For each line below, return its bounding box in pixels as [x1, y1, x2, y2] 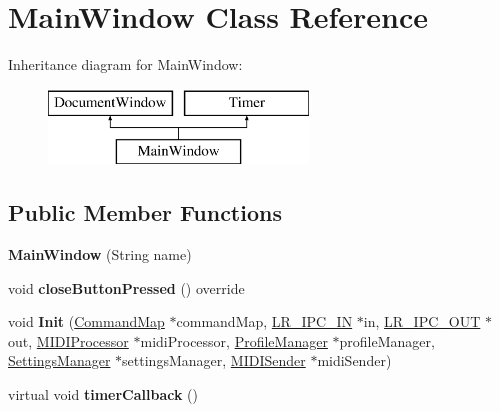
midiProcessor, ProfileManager [140, 330, 328, 351]
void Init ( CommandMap [8, 311, 165, 332]
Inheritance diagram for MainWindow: [8, 54, 243, 75]
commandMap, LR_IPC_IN [176, 311, 353, 332]
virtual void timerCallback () [8, 384, 198, 405]
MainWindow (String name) [8, 244, 192, 265]
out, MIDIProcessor [8, 330, 129, 351]
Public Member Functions [8, 197, 282, 228]
